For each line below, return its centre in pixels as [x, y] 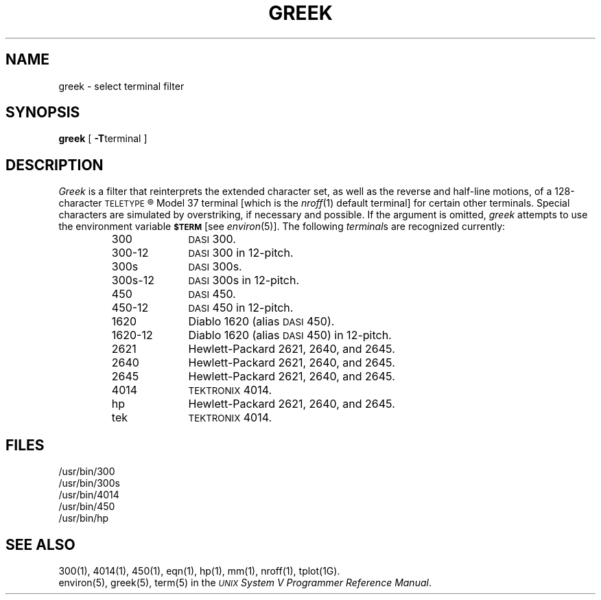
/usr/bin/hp [84, 518]
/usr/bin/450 [87, 507]
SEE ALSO [40, 544]
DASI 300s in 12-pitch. [244, 280]
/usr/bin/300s [89, 483]
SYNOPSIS [43, 113]
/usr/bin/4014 [89, 495]
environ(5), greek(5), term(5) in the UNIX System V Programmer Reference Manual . [245, 582]
